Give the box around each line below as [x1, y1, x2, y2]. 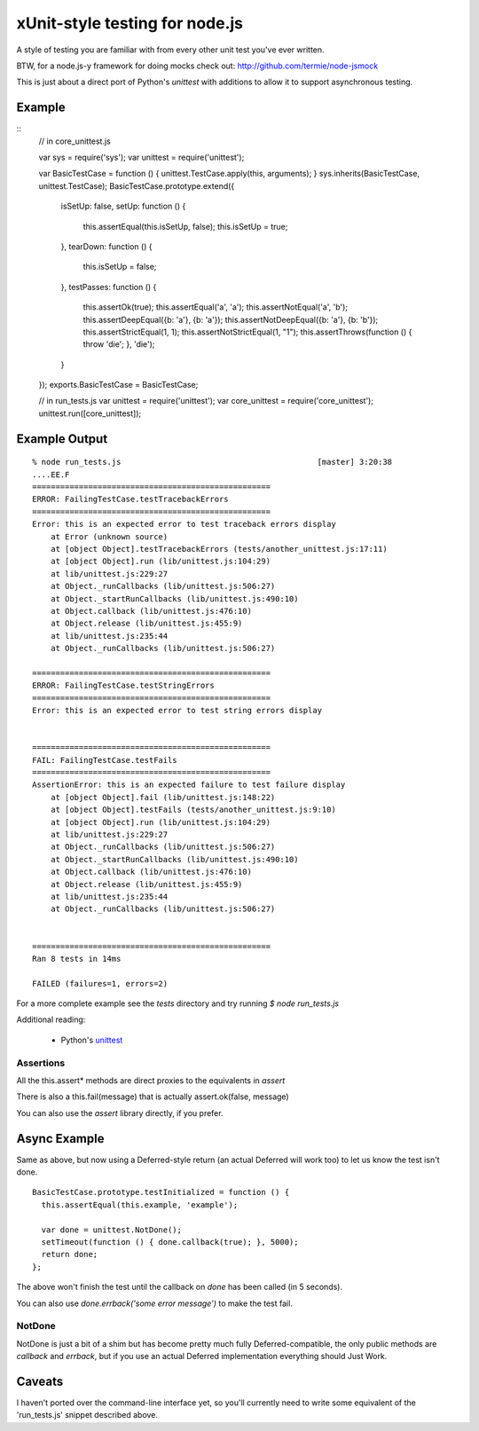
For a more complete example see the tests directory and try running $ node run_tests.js [16, 998, 340, 1009]
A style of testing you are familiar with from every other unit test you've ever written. [16, 44, 325, 55]
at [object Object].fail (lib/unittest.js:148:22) [50, 792, 276, 802]
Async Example [16, 1131, 105, 1146]
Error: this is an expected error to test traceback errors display [32, 519, 336, 530]
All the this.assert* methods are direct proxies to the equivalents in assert [16, 1075, 286, 1086]
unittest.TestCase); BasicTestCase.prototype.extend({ [38, 180, 235, 191]
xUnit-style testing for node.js [16, 13, 244, 33]
